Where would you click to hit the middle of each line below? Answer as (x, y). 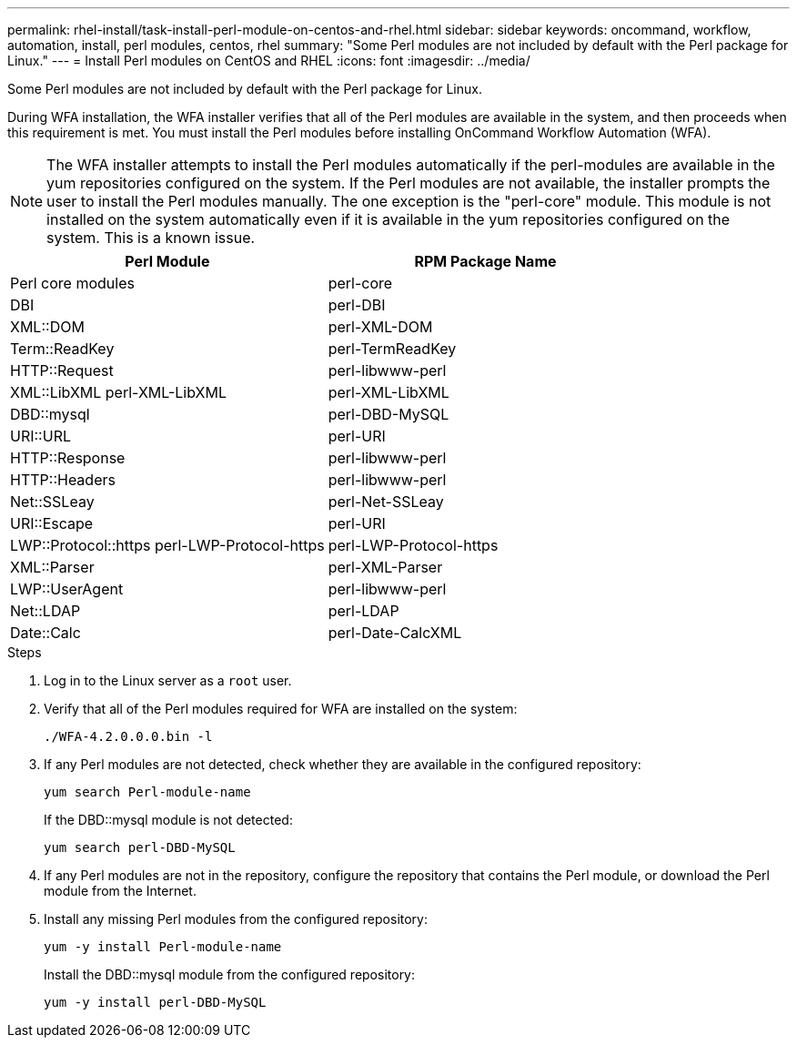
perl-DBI (357, 305)
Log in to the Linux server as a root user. (168, 680)
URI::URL (40, 436)
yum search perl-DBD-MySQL (140, 847)
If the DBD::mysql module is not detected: (168, 820)
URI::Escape (52, 523)
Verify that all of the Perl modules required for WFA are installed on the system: (281, 709)
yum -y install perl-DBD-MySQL (155, 1002)
